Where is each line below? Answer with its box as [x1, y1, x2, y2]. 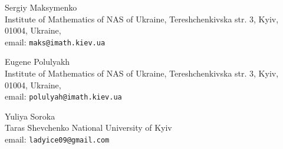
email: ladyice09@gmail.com [5, 133, 110, 145]
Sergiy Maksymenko [5, 1, 77, 13]
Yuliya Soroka [5, 110, 55, 122]
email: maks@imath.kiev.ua [5, 35, 106, 48]
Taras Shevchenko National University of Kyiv [5, 121, 172, 134]
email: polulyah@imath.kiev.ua [5, 90, 122, 102]
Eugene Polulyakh [5, 55, 70, 68]
